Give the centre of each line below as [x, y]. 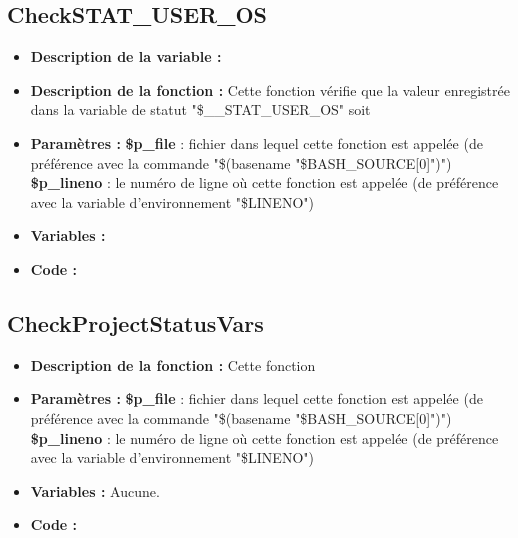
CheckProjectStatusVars [135, 322]
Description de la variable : [126, 56]
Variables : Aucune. [95, 490]
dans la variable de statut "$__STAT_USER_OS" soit [200, 109]
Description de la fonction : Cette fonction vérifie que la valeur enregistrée [270, 89]
